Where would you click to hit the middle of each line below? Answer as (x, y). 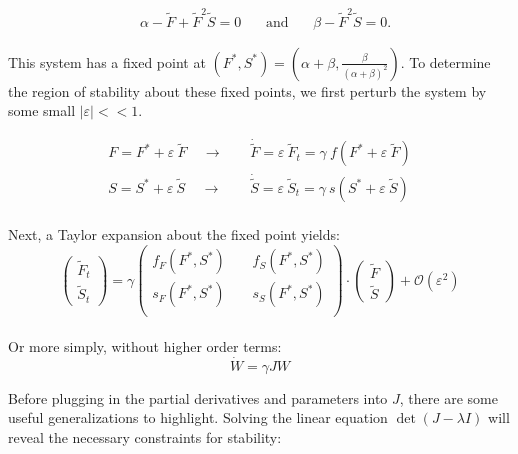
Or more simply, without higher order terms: (145, 345)
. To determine (445, 61)
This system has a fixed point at (107, 61)
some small (42, 110)
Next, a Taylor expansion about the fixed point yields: (174, 234)
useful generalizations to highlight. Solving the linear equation (198, 417)
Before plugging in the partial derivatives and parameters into (198, 397)
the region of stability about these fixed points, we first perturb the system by (247, 90)
